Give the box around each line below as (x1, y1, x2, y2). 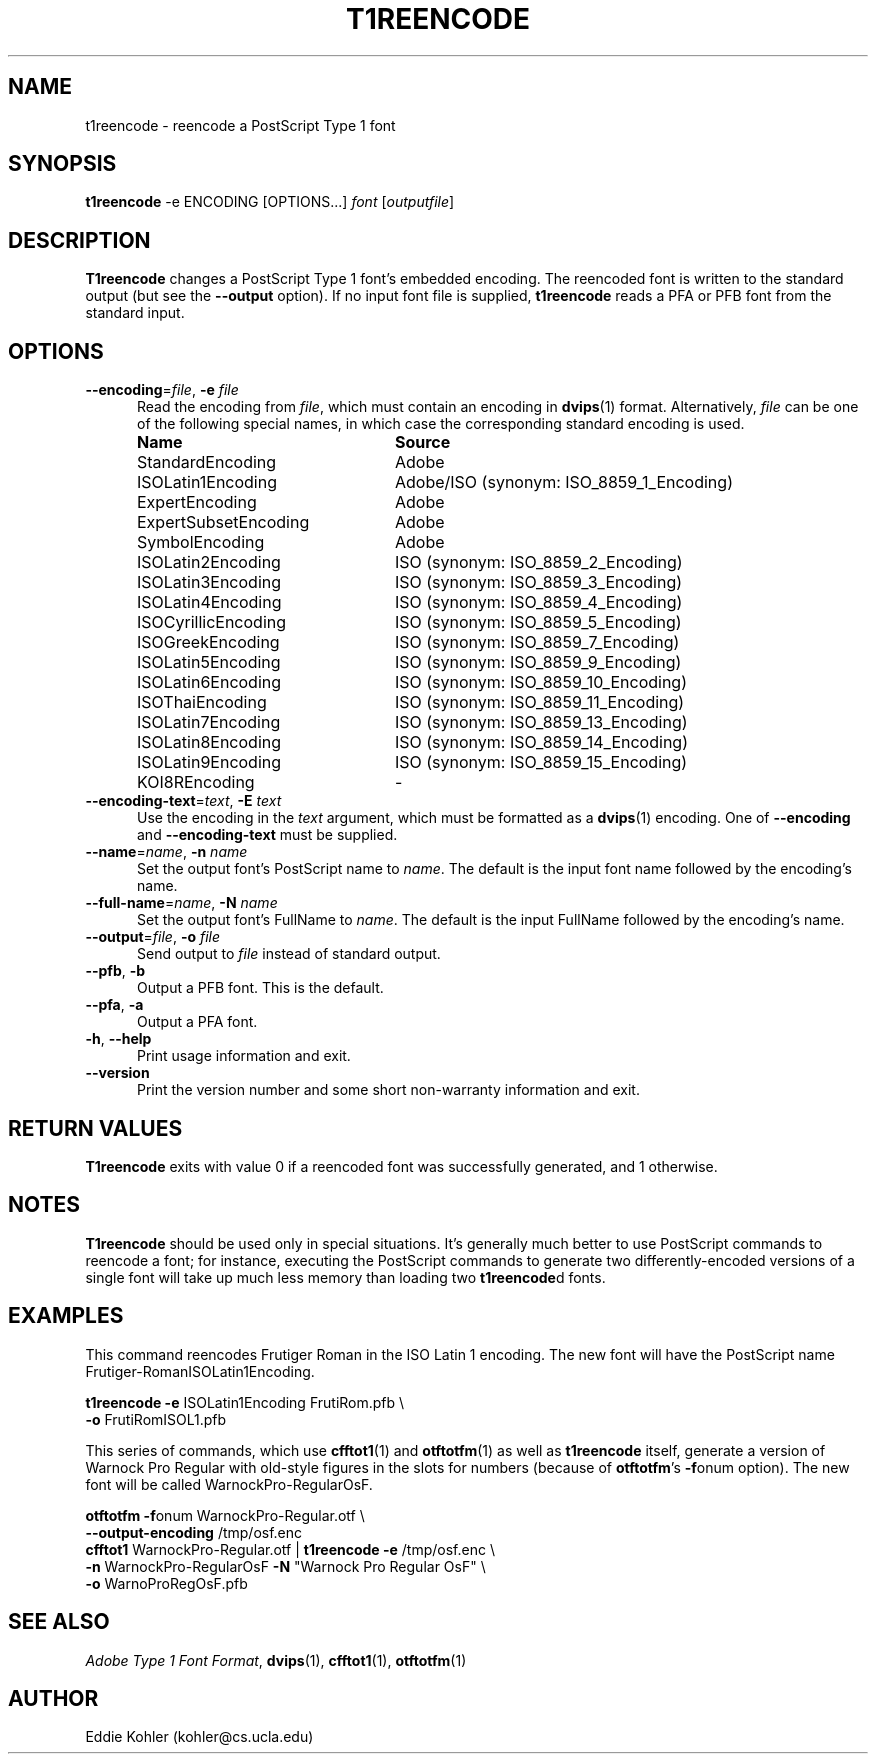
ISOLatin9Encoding (137, 752, 282, 773)
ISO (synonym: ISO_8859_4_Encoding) (394, 592, 683, 613)
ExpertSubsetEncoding (137, 512, 310, 533)
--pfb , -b (85, 962, 146, 980)
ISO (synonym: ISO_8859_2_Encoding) (394, 552, 683, 573)
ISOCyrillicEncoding (137, 612, 287, 633)
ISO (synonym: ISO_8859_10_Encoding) (394, 672, 688, 693)
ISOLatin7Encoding (137, 712, 281, 733)
